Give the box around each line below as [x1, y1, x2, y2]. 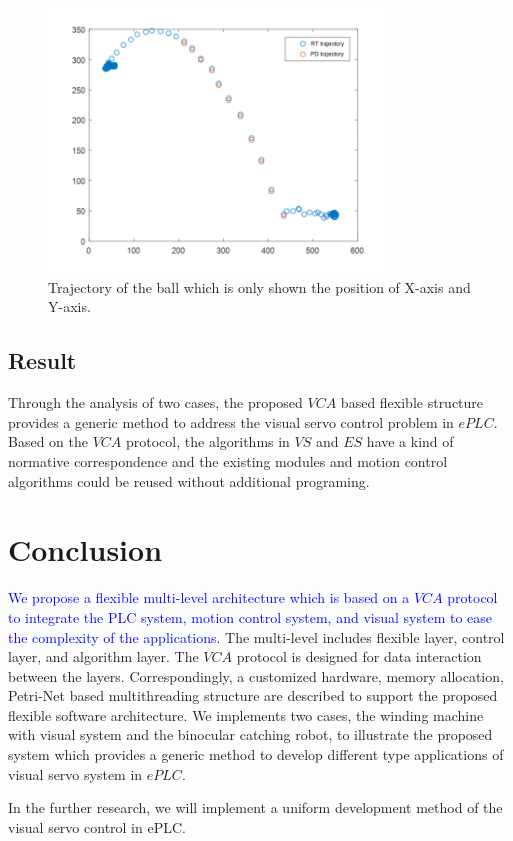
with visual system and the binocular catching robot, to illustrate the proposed [8, 724, 493, 745]
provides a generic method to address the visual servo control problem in [8, 411, 454, 432]
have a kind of [366, 431, 454, 452]
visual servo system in [8, 763, 143, 784]
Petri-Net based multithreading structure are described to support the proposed [8, 685, 498, 706]
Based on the [8, 431, 88, 452]
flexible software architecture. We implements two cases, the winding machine [8, 704, 484, 725]
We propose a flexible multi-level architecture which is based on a [8, 587, 410, 608]
